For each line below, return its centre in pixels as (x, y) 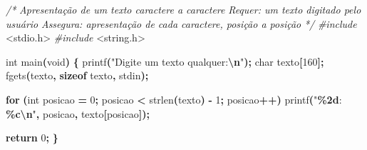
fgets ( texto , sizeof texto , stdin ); (77, 75)
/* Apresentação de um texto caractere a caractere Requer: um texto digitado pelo (183, 9)
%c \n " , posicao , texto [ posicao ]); (78, 113)
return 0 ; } (32, 137)
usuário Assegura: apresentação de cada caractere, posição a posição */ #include (181, 23)
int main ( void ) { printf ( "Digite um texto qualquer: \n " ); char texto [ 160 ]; (165, 61)
